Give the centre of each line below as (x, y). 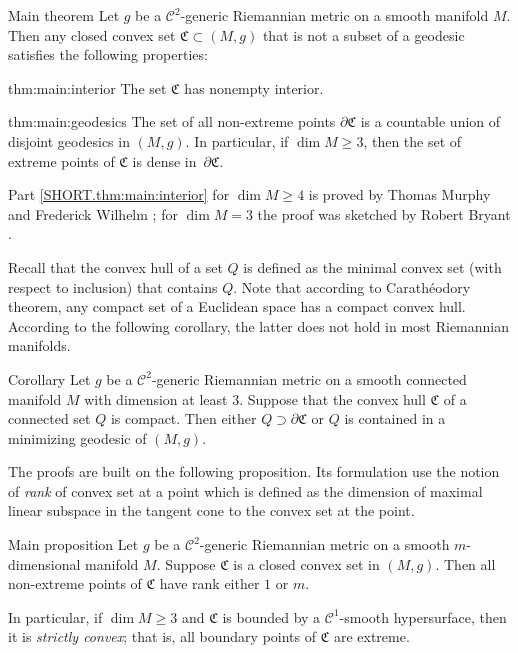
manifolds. (39, 345)
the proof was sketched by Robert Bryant (384, 213)
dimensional (44, 563)
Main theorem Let (64, 15)
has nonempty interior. (254, 87)
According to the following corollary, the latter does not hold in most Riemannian (259, 325)
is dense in (164, 160)
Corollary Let (49, 378)
